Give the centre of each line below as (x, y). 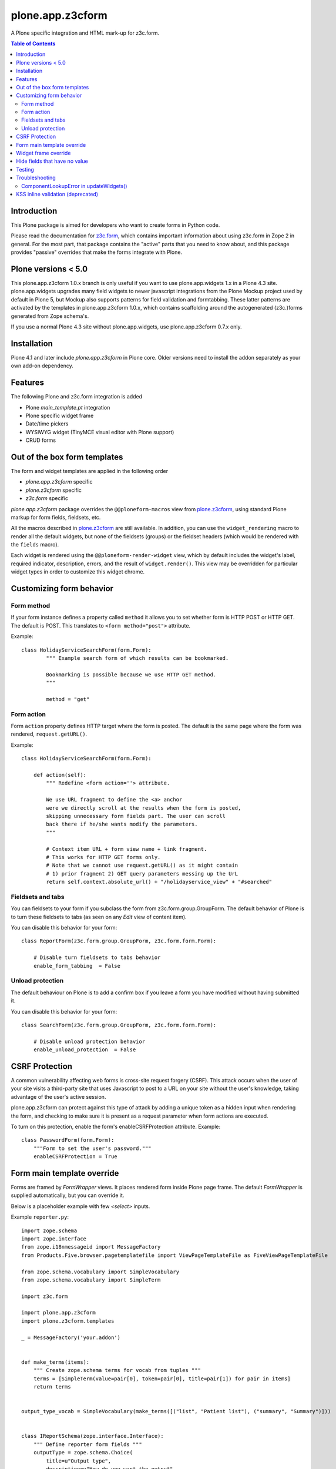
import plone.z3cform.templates (68, 1321)
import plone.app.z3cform (59, 1313)
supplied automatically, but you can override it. (68, 1195)
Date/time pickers (47, 424)
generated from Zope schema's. (50, 316)
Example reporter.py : (40, 1217)
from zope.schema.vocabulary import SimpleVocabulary (100, 1272)
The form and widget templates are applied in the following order (90, 471)
